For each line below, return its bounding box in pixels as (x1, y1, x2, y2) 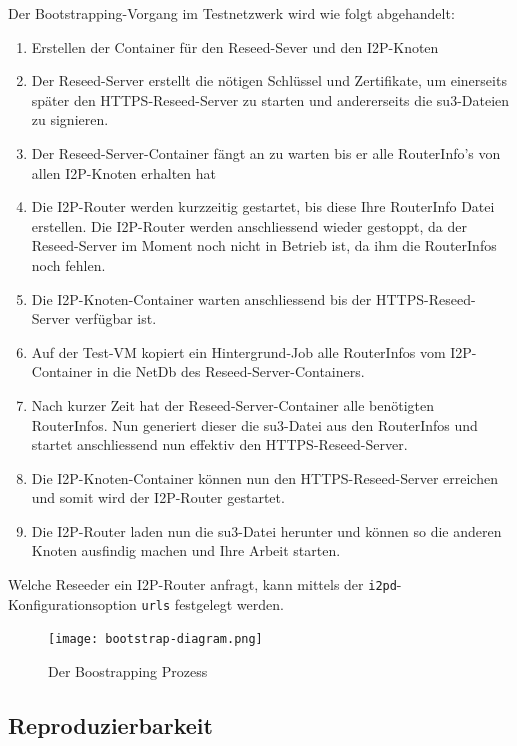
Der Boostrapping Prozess (48, 661, 208, 682)
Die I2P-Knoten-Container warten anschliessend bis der (31, 288, 372, 309)
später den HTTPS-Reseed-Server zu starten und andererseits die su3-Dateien (31, 89, 510, 110)
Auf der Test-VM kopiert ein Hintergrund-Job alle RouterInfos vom (31, 341, 446, 362)
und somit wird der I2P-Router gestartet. (31, 487, 285, 508)
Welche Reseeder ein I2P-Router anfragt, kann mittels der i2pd (8, 574, 397, 595)
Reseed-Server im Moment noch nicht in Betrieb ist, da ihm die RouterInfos (31, 235, 497, 256)
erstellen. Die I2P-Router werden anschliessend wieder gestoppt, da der (31, 215, 467, 236)
